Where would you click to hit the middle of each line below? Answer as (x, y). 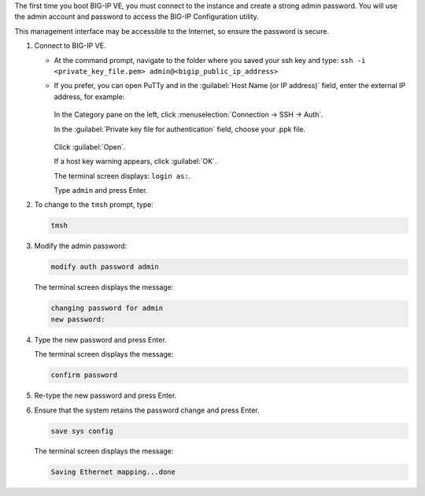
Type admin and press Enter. (101, 191)
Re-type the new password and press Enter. (105, 396)
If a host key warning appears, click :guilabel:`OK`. (135, 161)
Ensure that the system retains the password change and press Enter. (147, 410)
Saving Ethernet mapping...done (113, 472)
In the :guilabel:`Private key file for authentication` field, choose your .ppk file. (180, 129)
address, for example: (89, 96)
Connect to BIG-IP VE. (70, 46)
